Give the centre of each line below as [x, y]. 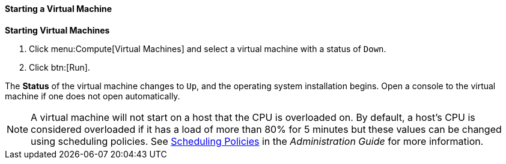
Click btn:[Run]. [59, 67]
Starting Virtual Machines [57, 30]
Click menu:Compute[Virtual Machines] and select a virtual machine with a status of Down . [208, 48]
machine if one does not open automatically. [93, 96]
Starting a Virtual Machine [58, 9]
